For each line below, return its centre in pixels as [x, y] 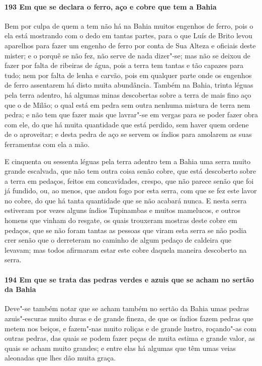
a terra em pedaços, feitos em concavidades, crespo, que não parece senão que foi [129, 180]
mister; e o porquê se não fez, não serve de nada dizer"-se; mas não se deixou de [127, 55]
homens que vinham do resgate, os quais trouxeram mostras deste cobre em [121, 220]
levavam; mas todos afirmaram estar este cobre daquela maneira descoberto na [126, 249]
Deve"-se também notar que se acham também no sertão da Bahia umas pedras [127, 308]
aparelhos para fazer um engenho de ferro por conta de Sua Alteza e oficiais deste [130, 45]
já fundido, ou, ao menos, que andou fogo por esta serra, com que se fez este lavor [131, 191]
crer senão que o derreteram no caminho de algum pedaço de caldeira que [118, 240]
